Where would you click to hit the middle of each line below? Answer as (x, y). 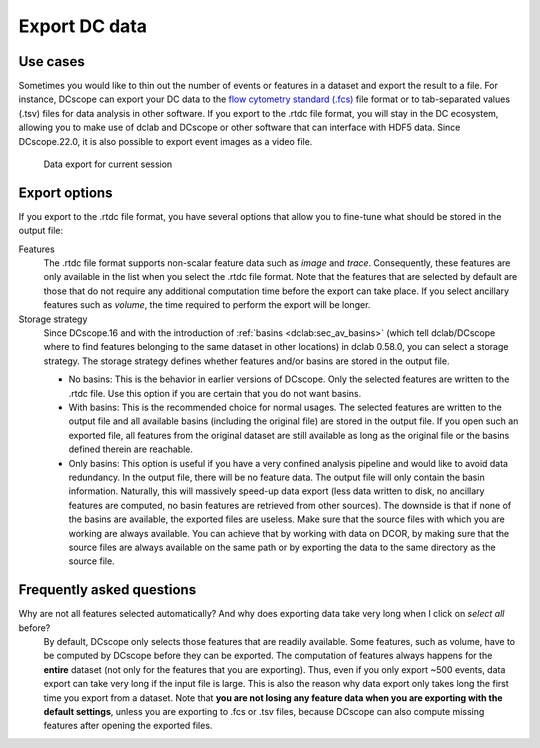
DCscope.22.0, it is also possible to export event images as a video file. (165, 141)
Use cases (51, 61)
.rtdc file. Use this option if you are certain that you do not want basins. (215, 393)
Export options (65, 192)
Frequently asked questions (107, 590)
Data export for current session (108, 164)
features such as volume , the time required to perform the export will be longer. (207, 305)
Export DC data (83, 26)
